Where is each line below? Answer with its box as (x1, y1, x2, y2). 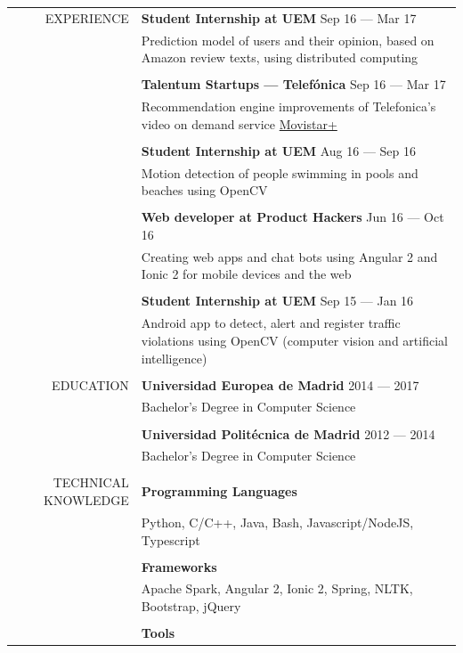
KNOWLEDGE (44, 491, 129, 510)
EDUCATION (52, 375, 129, 394)
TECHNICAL (53, 473, 129, 492)
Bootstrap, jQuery (141, 597, 241, 616)
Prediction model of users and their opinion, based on (141, 30, 435, 49)
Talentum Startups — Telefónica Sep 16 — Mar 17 (141, 75, 446, 94)
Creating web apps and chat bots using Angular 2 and (141, 247, 438, 265)
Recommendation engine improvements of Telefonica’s (141, 97, 436, 116)
